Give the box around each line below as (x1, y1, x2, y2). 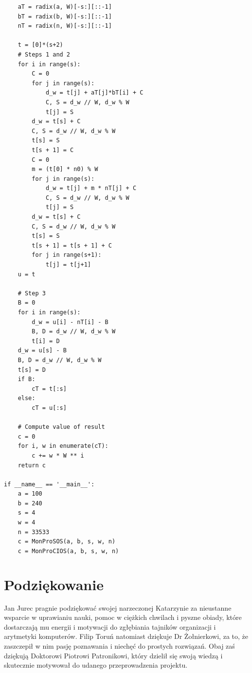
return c (18, 461, 46, 469)
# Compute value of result (18, 423, 105, 431)
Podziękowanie (4, 574, 104, 594)
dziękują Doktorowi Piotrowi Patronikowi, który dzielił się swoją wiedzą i (4, 650, 223, 660)
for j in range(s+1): (32, 251, 102, 259)
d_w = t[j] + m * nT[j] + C (45, 185, 137, 192)
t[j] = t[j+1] (45, 261, 91, 269)
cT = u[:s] (32, 404, 67, 411)
